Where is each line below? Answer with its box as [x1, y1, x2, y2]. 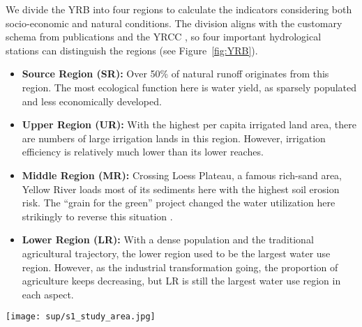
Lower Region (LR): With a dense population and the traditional [22, 232, 314, 247]
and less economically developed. [22, 93, 162, 108]
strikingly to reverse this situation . [22, 208, 173, 223]
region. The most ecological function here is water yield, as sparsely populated [22, 79, 357, 94]
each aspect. [22, 287, 74, 301]
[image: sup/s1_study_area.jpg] [6, 312, 156, 322]
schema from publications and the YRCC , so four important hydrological [6, 29, 322, 44]
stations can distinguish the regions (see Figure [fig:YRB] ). [6, 43, 258, 57]
